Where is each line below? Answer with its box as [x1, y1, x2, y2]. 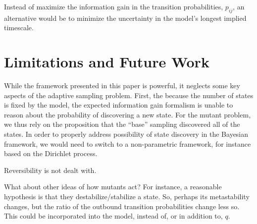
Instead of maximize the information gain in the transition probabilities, [4, 1, 223, 11]
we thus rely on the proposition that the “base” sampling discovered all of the [4, 119, 240, 129]
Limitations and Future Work [4, 52, 209, 72]
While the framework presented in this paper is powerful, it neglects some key [4, 80, 240, 91]
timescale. [4, 22, 34, 33]
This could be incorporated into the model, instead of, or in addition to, [4, 211, 223, 221]
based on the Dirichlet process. [4, 148, 98, 159]
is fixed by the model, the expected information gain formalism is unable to [4, 100, 233, 110]
